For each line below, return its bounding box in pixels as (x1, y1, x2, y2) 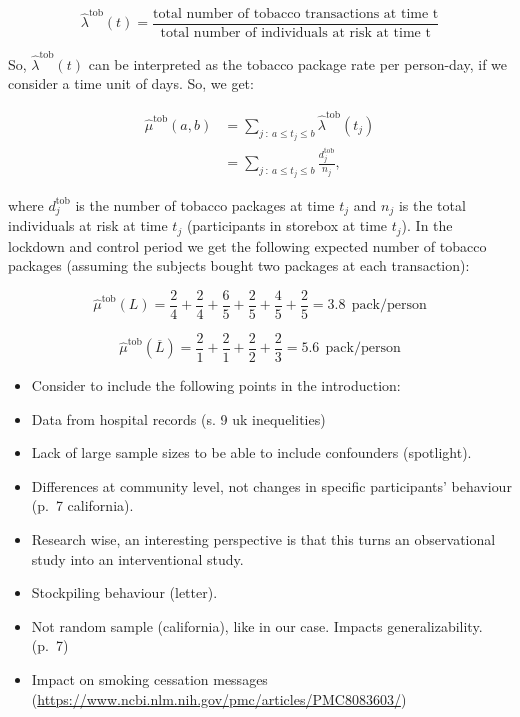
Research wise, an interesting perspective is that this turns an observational (31, 528, 496, 549)
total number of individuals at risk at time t (160, 26, 431, 41)
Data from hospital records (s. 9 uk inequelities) (31, 408, 326, 429)
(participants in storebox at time (186, 215, 388, 236)
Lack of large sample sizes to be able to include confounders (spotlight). (31, 442, 472, 463)
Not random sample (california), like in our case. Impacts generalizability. (31, 615, 483, 636)
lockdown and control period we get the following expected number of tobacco (8, 235, 487, 256)
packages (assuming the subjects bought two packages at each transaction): (8, 255, 470, 276)
